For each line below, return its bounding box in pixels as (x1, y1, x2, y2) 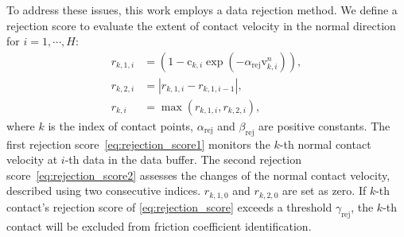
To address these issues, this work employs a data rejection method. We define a (6, 2, 398, 17)
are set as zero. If (282, 182, 367, 199)
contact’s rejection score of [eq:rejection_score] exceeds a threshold (6, 198, 332, 215)
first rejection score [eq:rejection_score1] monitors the (6, 135, 270, 152)
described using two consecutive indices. (6, 182, 201, 199)
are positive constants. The (258, 117, 390, 134)
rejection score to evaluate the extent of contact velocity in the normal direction (6, 17, 396, 33)
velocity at (6, 151, 58, 168)
